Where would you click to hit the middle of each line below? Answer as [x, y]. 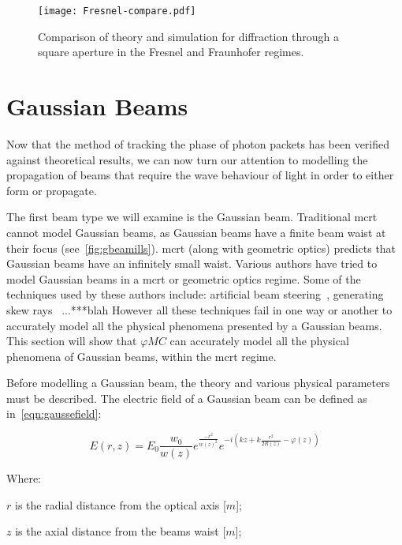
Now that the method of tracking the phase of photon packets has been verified [198, 143]
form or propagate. [52, 190]
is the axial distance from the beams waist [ [121, 531]
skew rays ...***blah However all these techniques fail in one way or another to [199, 309]
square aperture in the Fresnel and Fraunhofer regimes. [171, 52]
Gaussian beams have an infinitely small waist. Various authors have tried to [192, 263]
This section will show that [72, 341]
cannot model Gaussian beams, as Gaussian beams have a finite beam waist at [196, 232]
